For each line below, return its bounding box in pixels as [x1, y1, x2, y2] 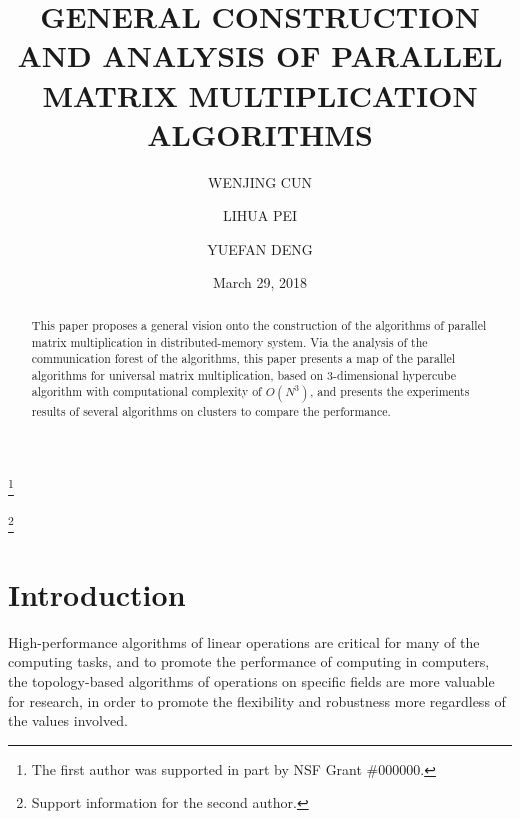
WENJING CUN [208, 171, 312, 192]
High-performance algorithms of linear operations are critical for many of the [8, 631, 480, 652]
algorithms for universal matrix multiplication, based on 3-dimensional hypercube [31, 366, 457, 383]
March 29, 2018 [212, 272, 308, 293]
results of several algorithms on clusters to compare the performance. [31, 402, 391, 419]
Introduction [8, 573, 186, 614]
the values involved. [8, 710, 128, 731]
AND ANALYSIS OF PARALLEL [17, 35, 503, 76]
